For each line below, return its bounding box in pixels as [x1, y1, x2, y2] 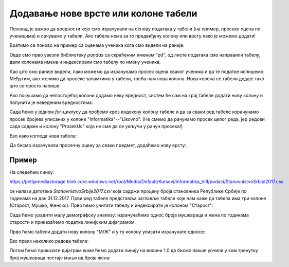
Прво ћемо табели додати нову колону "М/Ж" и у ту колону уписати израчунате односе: [9, 228, 206, 235]
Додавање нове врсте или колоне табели [9, 8, 197, 19]
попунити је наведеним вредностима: [9, 99, 93, 105]
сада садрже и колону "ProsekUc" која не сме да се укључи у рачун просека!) [9, 123, 183, 130]
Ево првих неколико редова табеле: [9, 238, 89, 244]
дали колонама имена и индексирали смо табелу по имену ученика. [9, 59, 161, 65]
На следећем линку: [9, 169, 55, 175]
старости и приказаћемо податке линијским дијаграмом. [9, 219, 136, 225]
